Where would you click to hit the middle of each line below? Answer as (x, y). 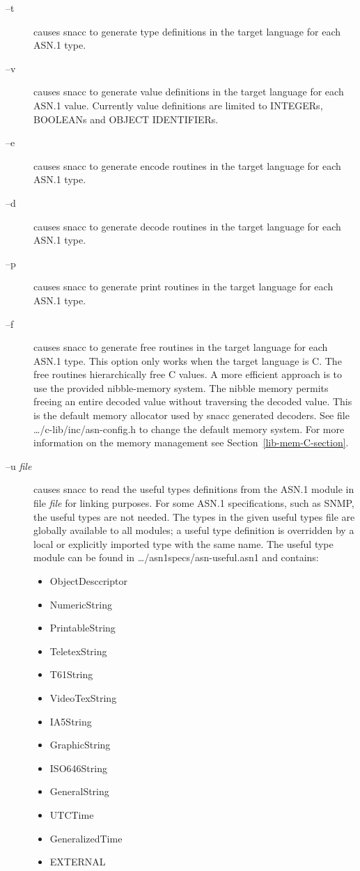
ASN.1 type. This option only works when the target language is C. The (188, 360)
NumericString (81, 604)
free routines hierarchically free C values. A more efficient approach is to (188, 374)
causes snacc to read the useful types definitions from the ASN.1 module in (194, 489)
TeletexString (78, 651)
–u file (19, 465)
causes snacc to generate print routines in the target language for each (183, 287)
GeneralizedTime (86, 838)
